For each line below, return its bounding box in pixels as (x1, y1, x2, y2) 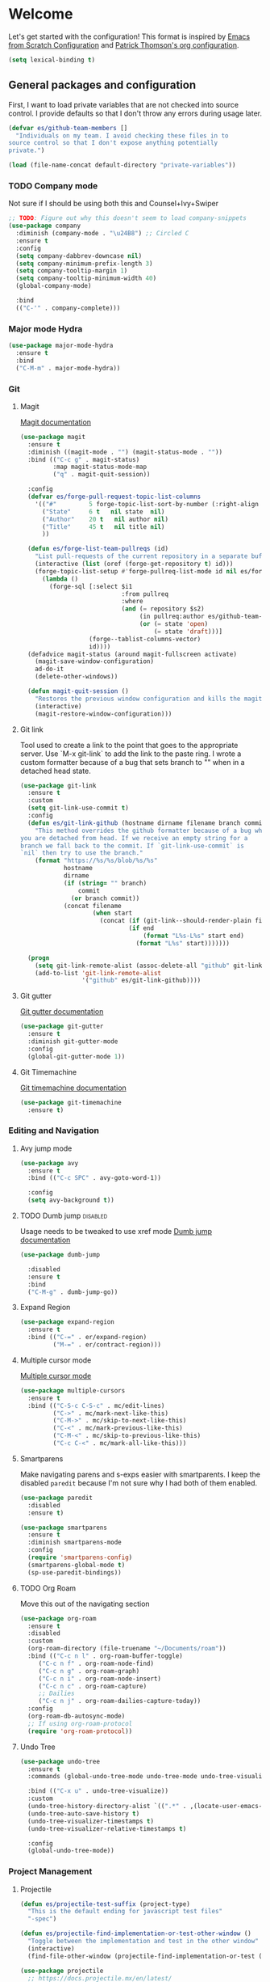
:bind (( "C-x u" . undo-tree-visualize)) (27, 1787, 169, 1795)
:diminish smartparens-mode (27, 1538, 123, 1547)
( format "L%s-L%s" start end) (143, 932, 244, 940)
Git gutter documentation (19, 1007, 104, 1016)
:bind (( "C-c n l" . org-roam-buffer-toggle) (27, 1652, 183, 1660)
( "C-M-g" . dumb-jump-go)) (27, 1287, 118, 1296)
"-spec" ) (27, 1915, 57, 1923)
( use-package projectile (19, 1967, 104, 1975)
